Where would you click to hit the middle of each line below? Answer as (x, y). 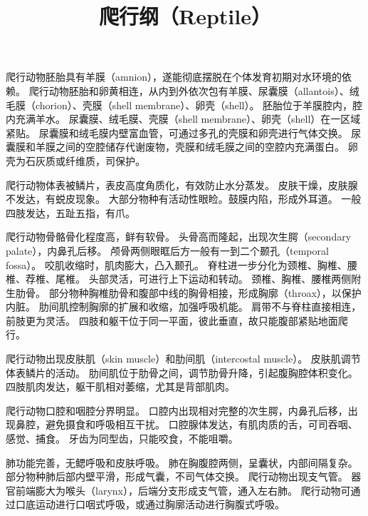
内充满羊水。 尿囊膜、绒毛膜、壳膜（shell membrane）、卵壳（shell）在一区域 (183, 119)
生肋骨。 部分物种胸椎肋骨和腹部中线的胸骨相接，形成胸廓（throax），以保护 (184, 292)
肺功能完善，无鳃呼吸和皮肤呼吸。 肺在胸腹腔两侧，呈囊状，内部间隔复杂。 (182, 462)
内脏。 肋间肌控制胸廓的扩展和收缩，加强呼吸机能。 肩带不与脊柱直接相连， (184, 307)
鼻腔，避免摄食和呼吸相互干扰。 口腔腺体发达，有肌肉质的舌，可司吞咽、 (186, 424)
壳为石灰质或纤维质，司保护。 (75, 160)
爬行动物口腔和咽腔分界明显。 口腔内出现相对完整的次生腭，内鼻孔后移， (177, 410)
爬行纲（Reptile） (185, 16)
